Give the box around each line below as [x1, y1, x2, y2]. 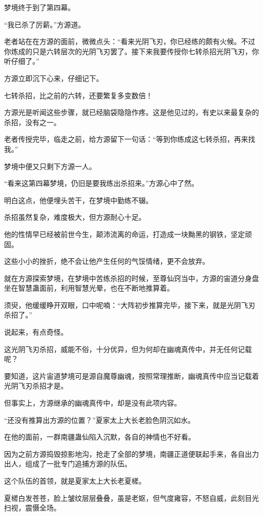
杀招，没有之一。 [4, 116, 61, 127]
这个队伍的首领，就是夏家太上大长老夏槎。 [4, 475, 146, 486]
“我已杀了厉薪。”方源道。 [4, 19, 85, 29]
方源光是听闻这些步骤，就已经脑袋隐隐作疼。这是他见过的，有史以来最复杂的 [4, 107, 259, 117]
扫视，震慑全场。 [4, 502, 61, 513]
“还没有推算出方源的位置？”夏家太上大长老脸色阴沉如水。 [4, 414, 195, 425]
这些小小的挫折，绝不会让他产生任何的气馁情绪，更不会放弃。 [4, 256, 209, 266]
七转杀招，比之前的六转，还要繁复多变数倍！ [4, 90, 153, 100]
